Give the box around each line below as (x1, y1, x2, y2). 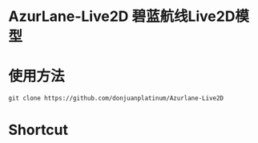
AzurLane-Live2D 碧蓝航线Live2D (8, 7, 236, 26)
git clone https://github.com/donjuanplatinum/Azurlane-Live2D (8, 94, 224, 103)
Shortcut (8, 121, 69, 139)
